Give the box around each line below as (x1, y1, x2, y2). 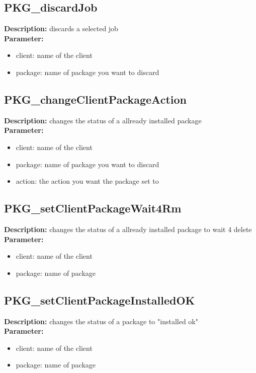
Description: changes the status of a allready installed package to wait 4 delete (4, 223, 252, 234)
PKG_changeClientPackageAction (4, 91, 187, 107)
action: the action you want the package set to (16, 176, 159, 186)
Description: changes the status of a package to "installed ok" (4, 316, 198, 326)
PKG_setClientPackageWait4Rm (4, 200, 182, 216)
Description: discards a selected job (4, 23, 118, 34)
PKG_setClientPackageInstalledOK (4, 292, 195, 308)
